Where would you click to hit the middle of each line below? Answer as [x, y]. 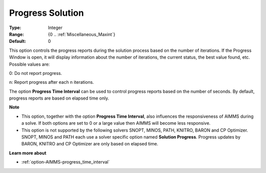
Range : [17, 34]
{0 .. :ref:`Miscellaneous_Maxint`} [82, 34]
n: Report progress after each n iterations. [51, 82]
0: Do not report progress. [36, 73]
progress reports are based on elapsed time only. [59, 98]
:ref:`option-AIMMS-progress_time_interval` [66, 162]
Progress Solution [47, 13]
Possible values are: [30, 64]
